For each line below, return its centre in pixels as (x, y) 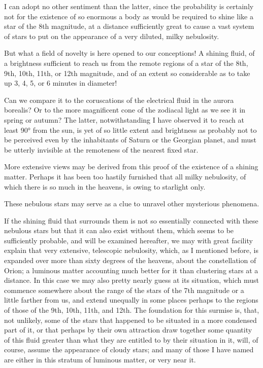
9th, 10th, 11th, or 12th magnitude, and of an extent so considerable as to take (127, 73)
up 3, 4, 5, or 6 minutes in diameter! (61, 83)
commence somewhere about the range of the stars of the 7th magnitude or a (124, 290)
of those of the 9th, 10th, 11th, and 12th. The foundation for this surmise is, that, (132, 310)
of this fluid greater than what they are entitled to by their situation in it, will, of (131, 339)
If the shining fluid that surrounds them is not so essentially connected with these (131, 220)
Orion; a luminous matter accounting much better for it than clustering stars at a (131, 270)
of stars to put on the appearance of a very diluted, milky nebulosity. (112, 36)
